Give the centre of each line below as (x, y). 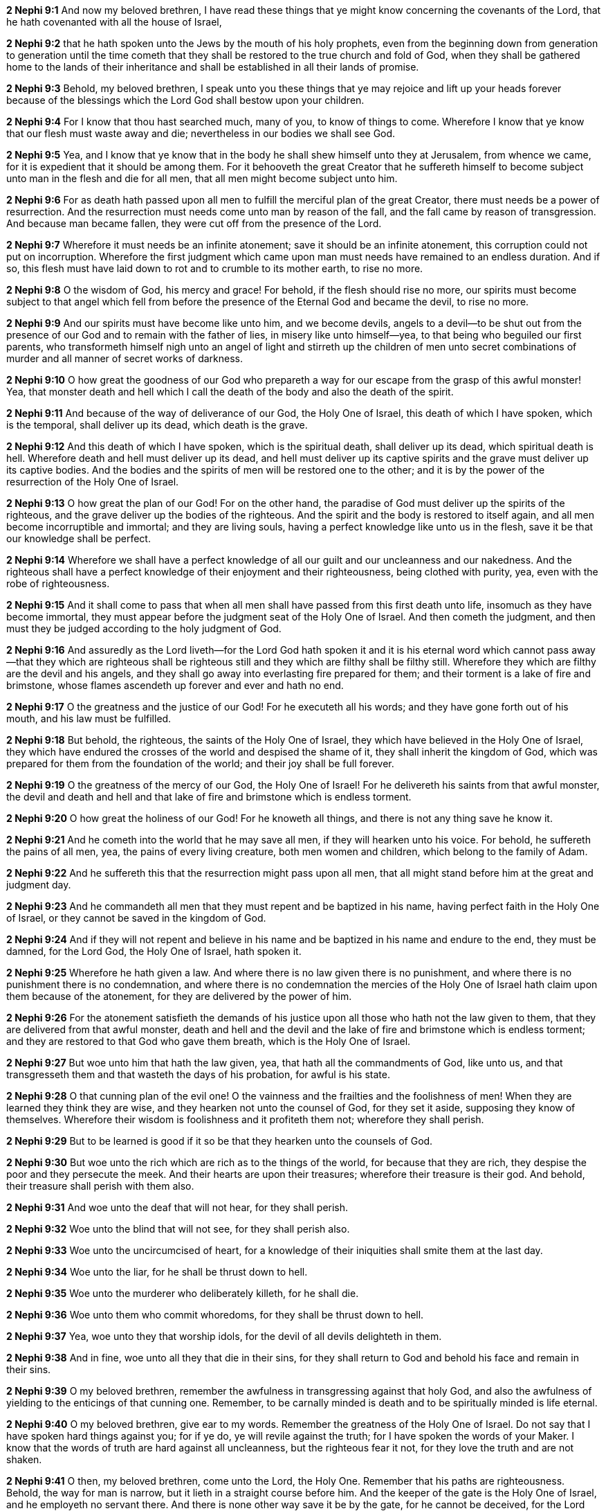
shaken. (24, 1459)
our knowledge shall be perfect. (79, 538)
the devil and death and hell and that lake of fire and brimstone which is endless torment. (209, 797)
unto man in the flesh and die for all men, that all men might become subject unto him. (202, 178)
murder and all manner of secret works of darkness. (125, 358)
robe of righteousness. (58, 583)
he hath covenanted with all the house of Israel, (114, 22)
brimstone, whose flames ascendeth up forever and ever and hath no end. (175, 685)
